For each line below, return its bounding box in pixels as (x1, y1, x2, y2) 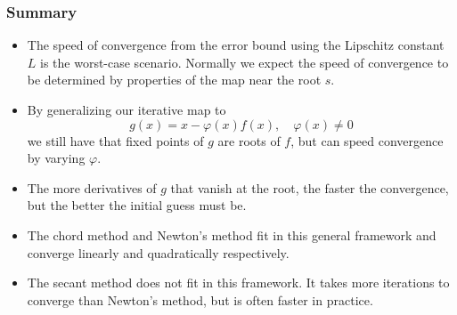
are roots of (217, 131, 281, 149)
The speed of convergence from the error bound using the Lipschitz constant (27, 36, 445, 54)
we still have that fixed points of (27, 131, 204, 149)
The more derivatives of (27, 178, 157, 197)
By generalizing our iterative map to (27, 101, 226, 118)
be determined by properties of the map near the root (27, 70, 322, 89)
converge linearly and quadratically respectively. (27, 243, 290, 262)
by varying (27, 149, 86, 167)
